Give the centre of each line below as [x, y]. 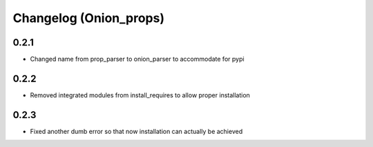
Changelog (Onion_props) [89, 18]
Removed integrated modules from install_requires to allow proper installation [140, 95]
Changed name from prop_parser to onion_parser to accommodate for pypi [137, 59]
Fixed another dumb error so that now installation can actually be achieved [136, 131]
